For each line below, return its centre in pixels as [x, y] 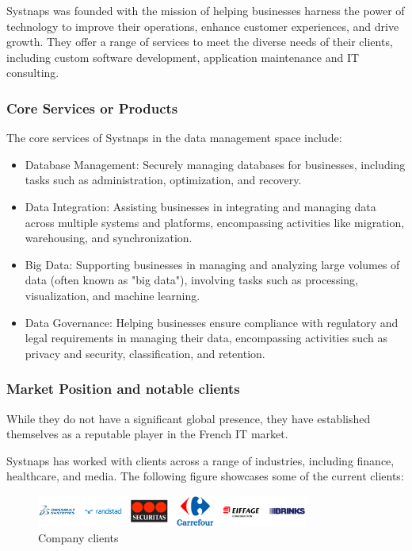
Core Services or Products [92, 108]
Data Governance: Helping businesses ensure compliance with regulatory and [212, 322]
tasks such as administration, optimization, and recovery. [163, 180]
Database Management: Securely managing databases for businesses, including [215, 164]
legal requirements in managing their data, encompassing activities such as [206, 338]
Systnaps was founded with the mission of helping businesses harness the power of [206, 10]
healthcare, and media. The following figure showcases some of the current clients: [205, 476]
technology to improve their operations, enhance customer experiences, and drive [203, 26]
